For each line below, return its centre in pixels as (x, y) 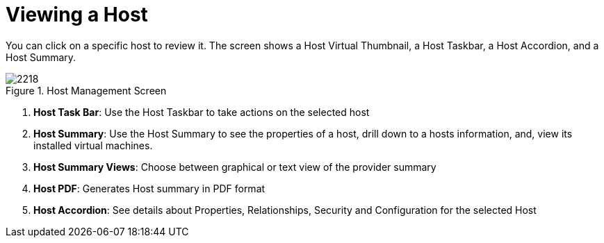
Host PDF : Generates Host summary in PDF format (149, 188)
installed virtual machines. (93, 145)
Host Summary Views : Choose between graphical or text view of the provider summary (235, 167)
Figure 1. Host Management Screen (86, 90)
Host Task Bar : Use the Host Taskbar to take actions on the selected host (202, 112)
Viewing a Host (77, 15)
